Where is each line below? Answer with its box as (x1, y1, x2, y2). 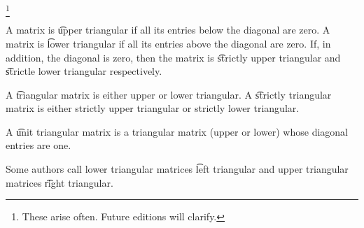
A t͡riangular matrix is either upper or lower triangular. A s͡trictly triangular (6, 87, 332, 101)
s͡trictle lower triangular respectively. (6, 64, 162, 78)
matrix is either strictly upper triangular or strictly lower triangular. (6, 101, 300, 115)
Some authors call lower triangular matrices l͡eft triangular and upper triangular (6, 162, 349, 176)
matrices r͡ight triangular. (6, 175, 113, 190)
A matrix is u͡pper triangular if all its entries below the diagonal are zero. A (6, 22, 330, 37)
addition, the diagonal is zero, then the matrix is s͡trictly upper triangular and (6, 50, 341, 64)
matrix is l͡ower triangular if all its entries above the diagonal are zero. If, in (6, 36, 331, 50)
